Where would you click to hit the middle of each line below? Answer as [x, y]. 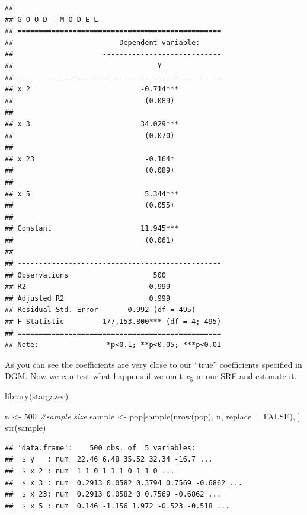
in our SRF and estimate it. [246, 376]
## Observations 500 [86, 275]
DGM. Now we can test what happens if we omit [94, 376]
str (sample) [25, 427]
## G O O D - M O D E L [52, 19]
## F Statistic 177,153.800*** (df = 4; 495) [113, 322]
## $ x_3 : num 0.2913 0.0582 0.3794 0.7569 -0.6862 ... [124, 483]
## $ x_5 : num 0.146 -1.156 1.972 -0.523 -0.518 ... [117, 506]
